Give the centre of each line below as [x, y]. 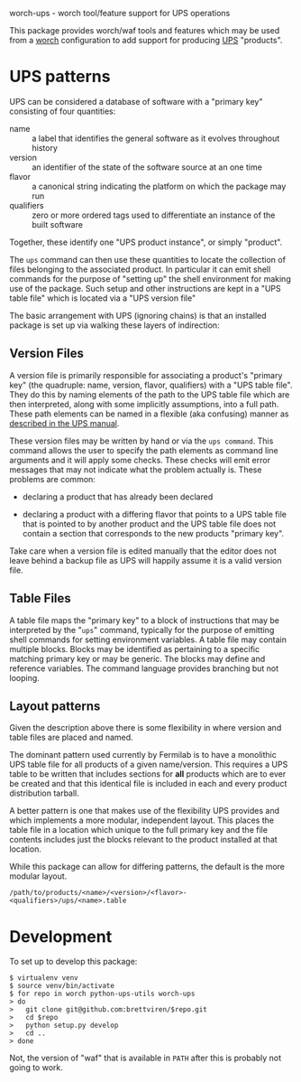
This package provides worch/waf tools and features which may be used [145, 30]
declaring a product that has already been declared [118, 497]
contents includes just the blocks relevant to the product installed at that [143, 840]
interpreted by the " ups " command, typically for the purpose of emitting [142, 630]
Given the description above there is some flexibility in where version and [146, 728]
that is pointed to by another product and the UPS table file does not [149, 524]
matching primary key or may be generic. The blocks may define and [137, 658]
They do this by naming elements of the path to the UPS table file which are [150, 394]
